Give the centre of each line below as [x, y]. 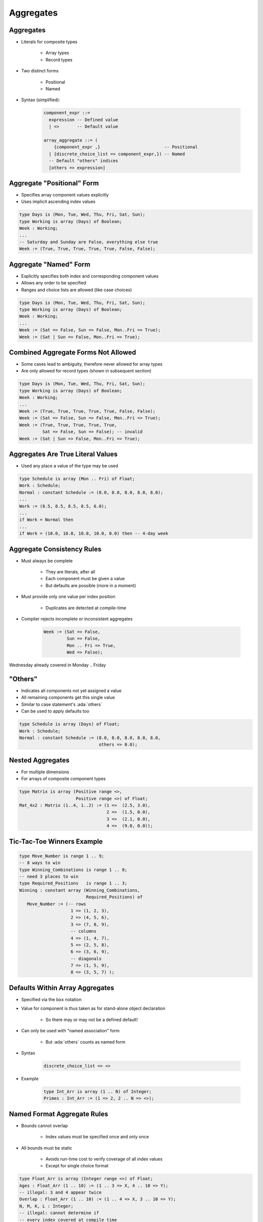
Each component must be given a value [85, 579]
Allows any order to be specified [54, 283]
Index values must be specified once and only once [97, 1137]
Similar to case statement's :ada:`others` [62, 704]
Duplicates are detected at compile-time [86, 608]
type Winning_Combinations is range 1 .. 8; [73, 870]
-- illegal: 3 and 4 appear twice [60, 1192]
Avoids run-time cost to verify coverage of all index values [104, 1159]
